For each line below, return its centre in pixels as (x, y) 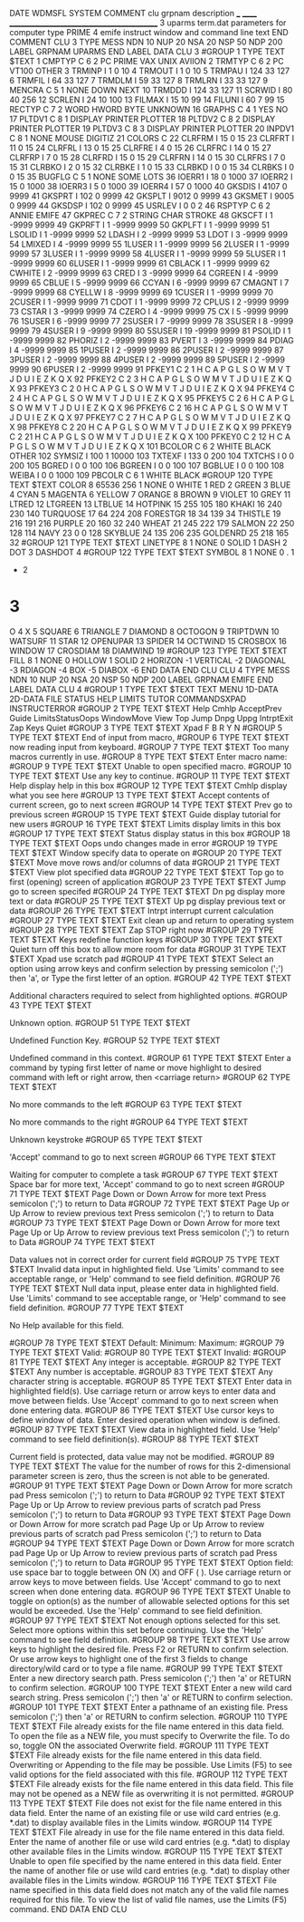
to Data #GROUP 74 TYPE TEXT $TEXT (82, 1241)
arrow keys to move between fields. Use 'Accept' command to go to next (145, 1581)
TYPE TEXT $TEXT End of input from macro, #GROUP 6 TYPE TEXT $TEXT (149, 737)
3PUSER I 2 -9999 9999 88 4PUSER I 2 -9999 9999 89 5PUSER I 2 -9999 (147, 360)
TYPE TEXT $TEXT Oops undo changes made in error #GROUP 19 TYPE (144, 843)
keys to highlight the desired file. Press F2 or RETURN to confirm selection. (149, 1649)
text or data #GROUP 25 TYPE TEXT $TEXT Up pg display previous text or (148, 901)
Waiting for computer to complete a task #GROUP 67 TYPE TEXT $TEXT (144, 1174)
